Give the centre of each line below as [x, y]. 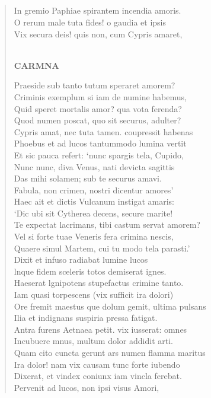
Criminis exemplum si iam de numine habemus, [100, 96]
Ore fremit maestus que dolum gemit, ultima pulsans [110, 306]
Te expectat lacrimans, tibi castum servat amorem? [107, 225]
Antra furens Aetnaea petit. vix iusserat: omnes [100, 329]
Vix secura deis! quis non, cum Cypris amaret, [98, 34]
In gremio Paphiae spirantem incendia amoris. [97, 10]
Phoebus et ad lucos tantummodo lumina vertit [100, 143]
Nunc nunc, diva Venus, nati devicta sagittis [94, 166]
